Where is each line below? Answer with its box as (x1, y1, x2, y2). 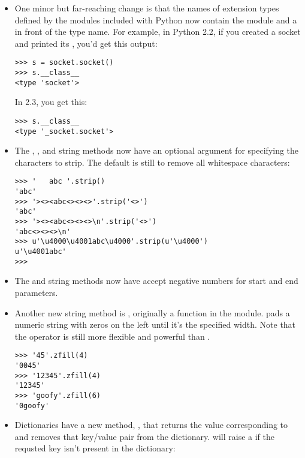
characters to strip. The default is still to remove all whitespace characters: (14, 155, 290, 168)
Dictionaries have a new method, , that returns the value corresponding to (14, 418, 288, 431)
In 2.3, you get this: (14, 95, 87, 108)
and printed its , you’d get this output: (14, 37, 158, 49)
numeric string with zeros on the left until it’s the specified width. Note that (14, 318, 296, 331)
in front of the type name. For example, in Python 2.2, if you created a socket (14, 25, 301, 38)
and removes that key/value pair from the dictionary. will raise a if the (14, 430, 274, 442)
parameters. (14, 286, 58, 298)
